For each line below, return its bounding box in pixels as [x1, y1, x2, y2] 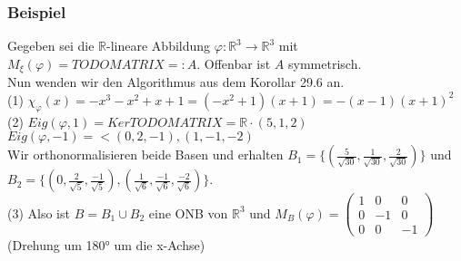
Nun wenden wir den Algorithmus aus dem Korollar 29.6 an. [7, 72, 345, 92]
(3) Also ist [7, 203, 70, 222]
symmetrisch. [288, 53, 362, 72]
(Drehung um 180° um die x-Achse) [7, 236, 205, 255]
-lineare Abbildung [106, 36, 211, 55]
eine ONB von [148, 203, 228, 222]
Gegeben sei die [7, 36, 95, 55]
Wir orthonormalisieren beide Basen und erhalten [7, 145, 284, 164]
